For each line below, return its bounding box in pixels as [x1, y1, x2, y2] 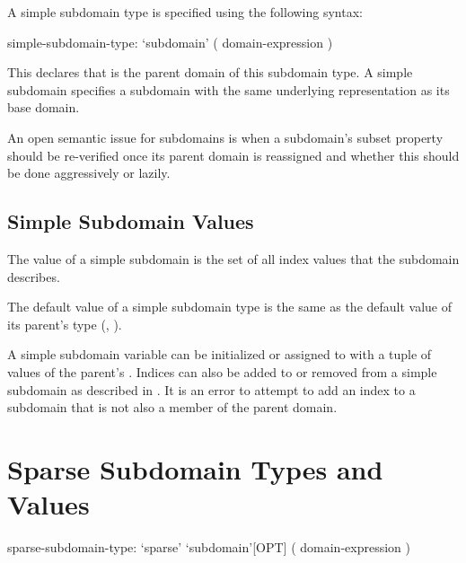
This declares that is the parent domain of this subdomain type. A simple [7, 63, 413, 82]
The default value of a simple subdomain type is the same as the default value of [7, 297, 453, 316]
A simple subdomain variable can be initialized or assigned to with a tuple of [7, 345, 432, 364]
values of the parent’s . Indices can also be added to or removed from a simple [7, 362, 437, 381]
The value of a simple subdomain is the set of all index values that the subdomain [7, 249, 460, 268]
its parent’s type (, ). [7, 314, 122, 333]
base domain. [7, 98, 80, 117]
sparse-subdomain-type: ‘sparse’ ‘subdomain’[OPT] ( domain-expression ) [7, 538, 410, 557]
